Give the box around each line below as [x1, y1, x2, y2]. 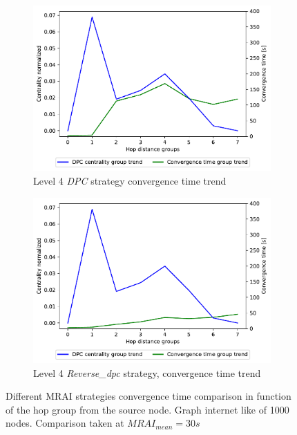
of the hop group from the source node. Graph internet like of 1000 [6, 402, 289, 416]
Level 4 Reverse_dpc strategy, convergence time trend [33, 365, 261, 380]
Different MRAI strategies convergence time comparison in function [6, 389, 291, 403]
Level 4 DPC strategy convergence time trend [33, 173, 227, 187]
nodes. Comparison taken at [6, 416, 124, 430]
